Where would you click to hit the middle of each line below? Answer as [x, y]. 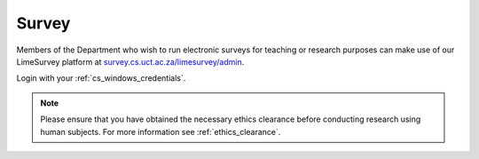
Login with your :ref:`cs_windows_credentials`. [101, 78]
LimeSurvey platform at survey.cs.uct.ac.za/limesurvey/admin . [130, 61]
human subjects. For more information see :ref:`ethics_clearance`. [161, 131]
